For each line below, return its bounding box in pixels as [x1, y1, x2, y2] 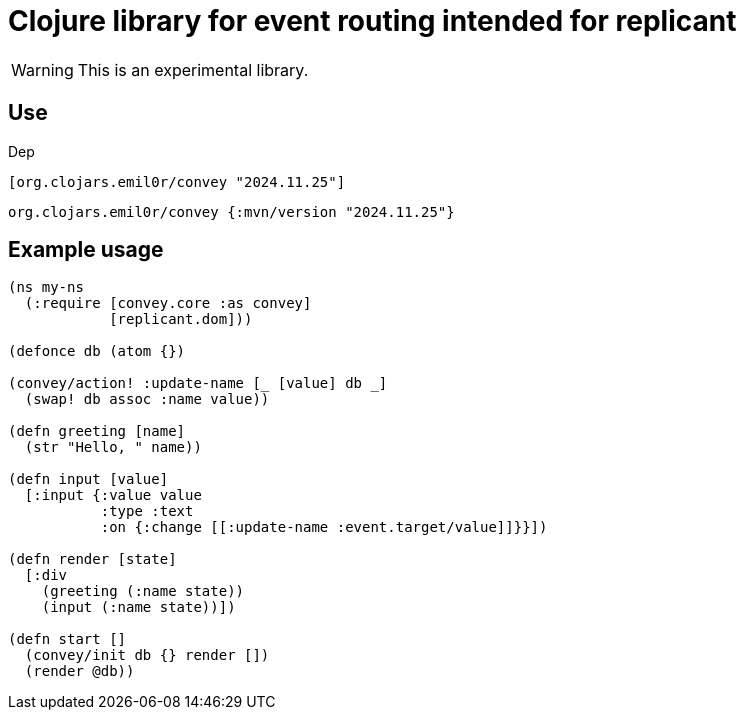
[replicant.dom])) [109, 311, 253, 328]
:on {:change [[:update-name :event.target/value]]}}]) [100, 519, 548, 536]
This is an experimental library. [77, 59, 309, 80]
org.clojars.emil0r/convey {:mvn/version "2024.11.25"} [8, 203, 455, 220]
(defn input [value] [8, 471, 169, 488]
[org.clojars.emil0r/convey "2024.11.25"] [8, 173, 346, 190]
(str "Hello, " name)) [24, 439, 202, 456]
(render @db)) [24, 663, 135, 680]
